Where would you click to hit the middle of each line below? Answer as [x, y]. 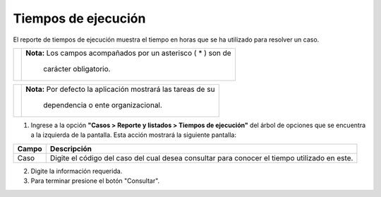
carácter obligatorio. [77, 68]
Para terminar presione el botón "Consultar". [95, 181]
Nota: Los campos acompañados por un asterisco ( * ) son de [129, 53]
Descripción [71, 148]
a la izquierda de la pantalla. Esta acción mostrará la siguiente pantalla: [133, 135]
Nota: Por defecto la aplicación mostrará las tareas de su [120, 89]
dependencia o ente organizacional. [103, 105]
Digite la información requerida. [77, 171]
